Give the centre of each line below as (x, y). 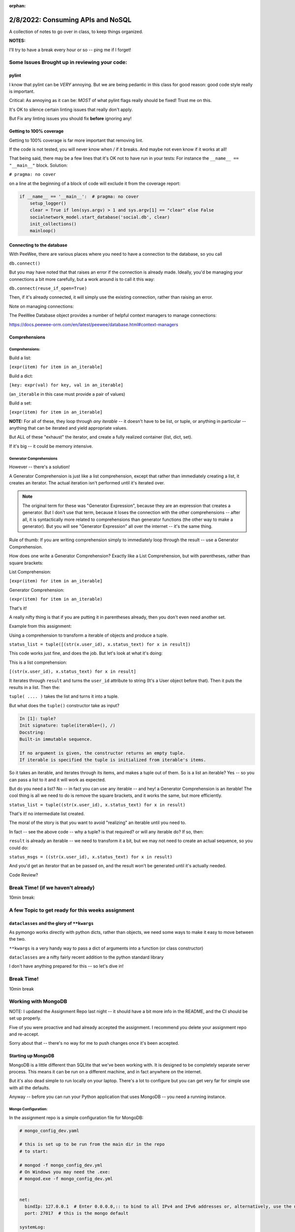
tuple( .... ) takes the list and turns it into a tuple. (64, 696)
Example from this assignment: (40, 626)
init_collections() (53, 224)
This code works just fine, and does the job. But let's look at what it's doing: (86, 653)
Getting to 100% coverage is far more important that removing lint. (76, 140)
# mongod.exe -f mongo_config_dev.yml (66, 1179)
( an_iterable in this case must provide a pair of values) (67, 394)
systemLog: (32, 1227)
